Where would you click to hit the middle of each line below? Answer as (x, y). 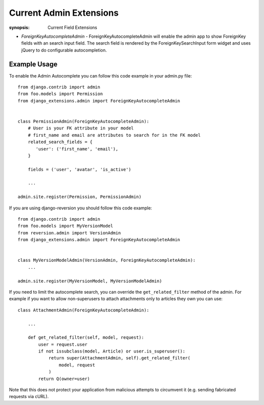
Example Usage (33, 64)
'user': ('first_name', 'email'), (77, 149)
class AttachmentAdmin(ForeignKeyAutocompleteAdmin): (83, 310)
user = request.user (63, 344)
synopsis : (19, 27)
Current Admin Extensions (64, 13)
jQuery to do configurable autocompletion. (64, 50)
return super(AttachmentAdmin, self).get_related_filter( (120, 358)
